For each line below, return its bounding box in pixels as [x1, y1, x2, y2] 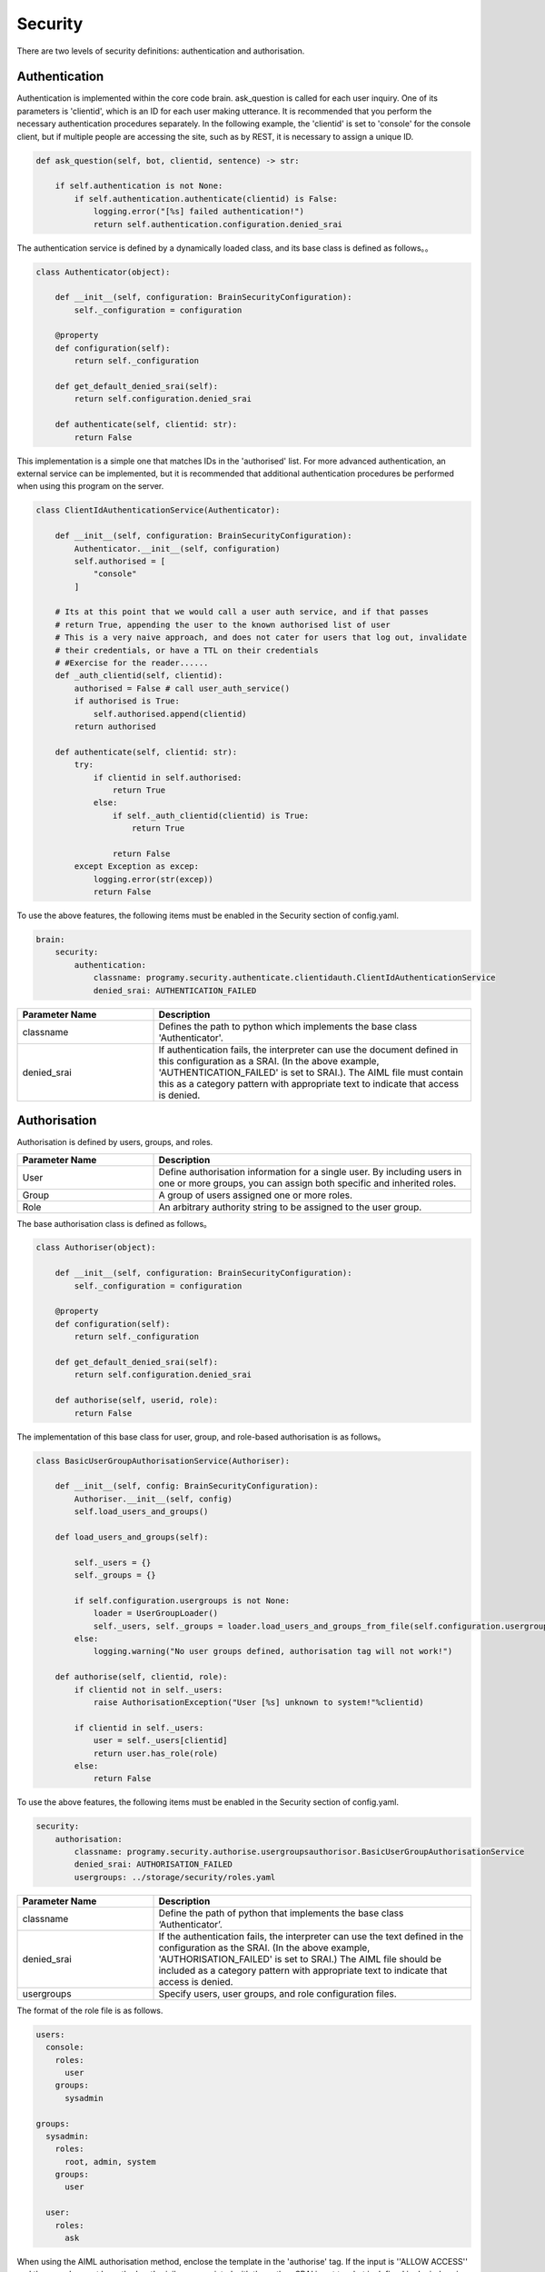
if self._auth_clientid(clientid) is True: [112, 810, 310, 821]
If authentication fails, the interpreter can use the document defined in [158, 1043, 459, 1056]
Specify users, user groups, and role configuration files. [158, 1987, 397, 1999]
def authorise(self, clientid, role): [54, 1672, 228, 1682]
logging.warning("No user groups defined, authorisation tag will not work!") [93, 1646, 453, 1657]
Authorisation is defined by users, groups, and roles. [16, 1137, 213, 1148]
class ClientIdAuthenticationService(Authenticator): [35, 505, 281, 515]
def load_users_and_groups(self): [54, 1531, 209, 1542]
